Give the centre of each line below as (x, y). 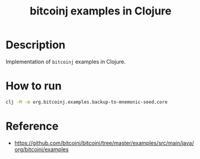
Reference (32, 126)
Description (36, 45)
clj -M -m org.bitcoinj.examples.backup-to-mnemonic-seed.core (87, 102)
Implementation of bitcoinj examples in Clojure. (66, 61)
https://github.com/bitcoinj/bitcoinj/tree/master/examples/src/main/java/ (104, 143)
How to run (34, 86)
